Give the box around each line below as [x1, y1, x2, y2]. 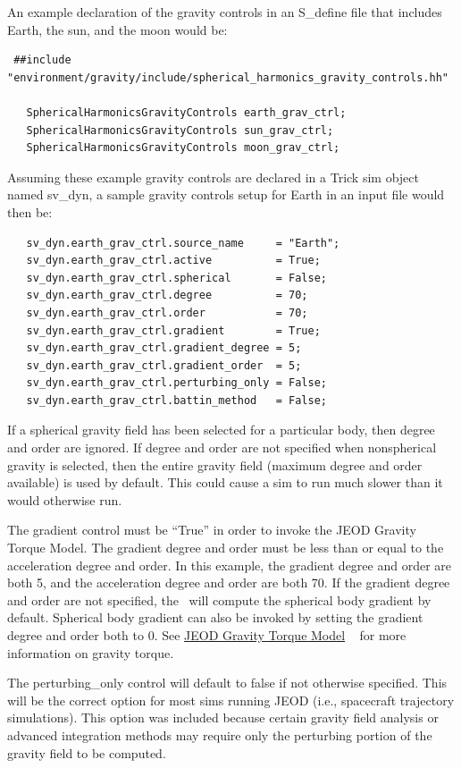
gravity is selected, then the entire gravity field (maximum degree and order [7, 455, 423, 474]
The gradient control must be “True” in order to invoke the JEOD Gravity [7, 520, 416, 539]
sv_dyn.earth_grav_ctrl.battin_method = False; [26, 393, 327, 407]
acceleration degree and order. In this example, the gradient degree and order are [7, 555, 452, 574]
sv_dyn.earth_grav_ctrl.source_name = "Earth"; [26, 236, 340, 249]
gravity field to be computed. [7, 743, 166, 762]
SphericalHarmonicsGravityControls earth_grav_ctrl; [26, 105, 347, 119]
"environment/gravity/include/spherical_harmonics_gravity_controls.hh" [7, 71, 448, 84]
